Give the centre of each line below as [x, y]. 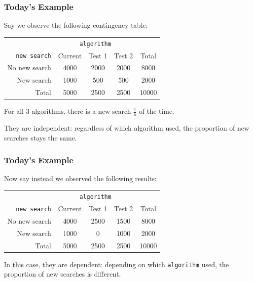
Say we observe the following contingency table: [76, 25]
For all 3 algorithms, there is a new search [68, 111]
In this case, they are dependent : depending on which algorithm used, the [116, 264]
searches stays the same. [40, 138]
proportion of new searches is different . [63, 274]
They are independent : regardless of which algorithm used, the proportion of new [127, 128]
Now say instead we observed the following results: [80, 178]
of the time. [157, 111]
